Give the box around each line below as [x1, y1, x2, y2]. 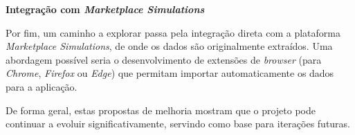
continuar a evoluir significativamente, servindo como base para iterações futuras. [6, 116, 351, 131]
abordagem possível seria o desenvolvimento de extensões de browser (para [6, 52, 322, 66]
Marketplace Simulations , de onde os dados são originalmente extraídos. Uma [6, 39, 333, 53]
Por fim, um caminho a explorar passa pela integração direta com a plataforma [6, 25, 340, 39]
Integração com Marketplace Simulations [6, 2, 205, 16]
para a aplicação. [6, 79, 78, 93]
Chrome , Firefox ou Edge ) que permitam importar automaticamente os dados [6, 66, 334, 80]
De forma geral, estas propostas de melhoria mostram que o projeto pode [6, 102, 316, 117]
